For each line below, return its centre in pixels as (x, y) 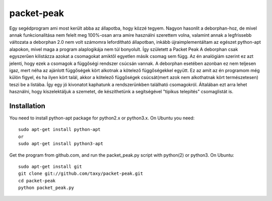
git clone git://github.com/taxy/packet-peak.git (81, 174)
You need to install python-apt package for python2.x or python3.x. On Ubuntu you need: (102, 118)
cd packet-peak (37, 181)
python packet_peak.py (46, 188)
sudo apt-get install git (50, 166)
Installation (27, 106)
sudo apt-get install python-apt (59, 129)
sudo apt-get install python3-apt (61, 144)
